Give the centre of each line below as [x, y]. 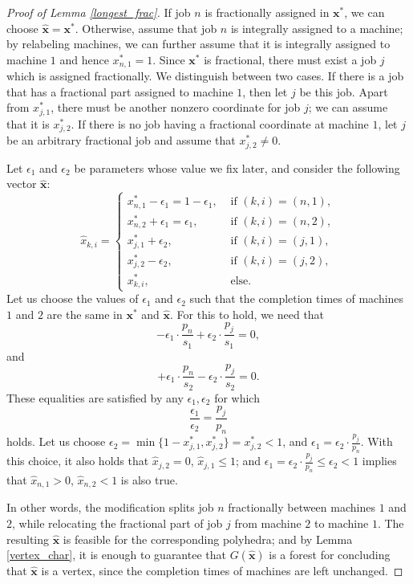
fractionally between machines [302, 507]
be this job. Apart [344, 91]
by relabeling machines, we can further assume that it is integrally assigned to [198, 44]
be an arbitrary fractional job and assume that [121, 140]
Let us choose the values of [73, 298]
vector [22, 184]
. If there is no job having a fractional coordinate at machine [220, 123]
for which [237, 397]
